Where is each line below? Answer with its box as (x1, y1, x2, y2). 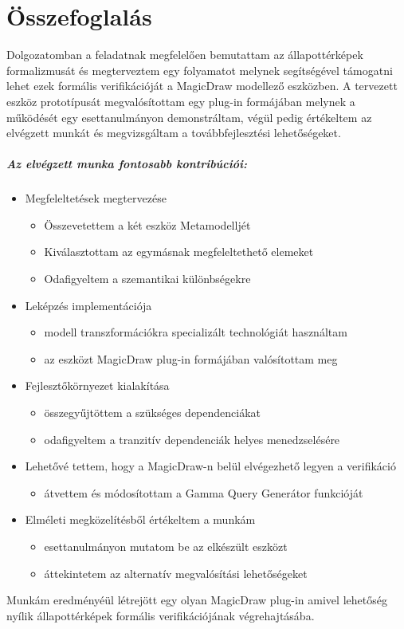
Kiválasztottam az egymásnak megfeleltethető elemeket (44, 243, 314, 260)
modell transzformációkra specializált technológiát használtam (44, 324, 347, 340)
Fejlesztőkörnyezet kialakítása (25, 377, 170, 394)
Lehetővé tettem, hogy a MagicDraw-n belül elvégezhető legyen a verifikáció (25, 458, 396, 474)
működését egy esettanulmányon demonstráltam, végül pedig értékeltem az (6, 108, 372, 125)
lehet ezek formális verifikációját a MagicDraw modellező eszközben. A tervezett (6, 77, 398, 94)
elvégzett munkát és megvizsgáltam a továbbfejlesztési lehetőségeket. (6, 124, 341, 141)
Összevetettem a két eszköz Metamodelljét (44, 216, 251, 233)
